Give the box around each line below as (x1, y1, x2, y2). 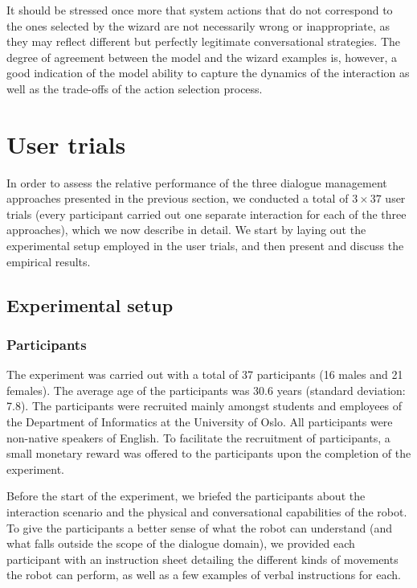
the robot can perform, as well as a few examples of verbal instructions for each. (6, 566, 401, 583)
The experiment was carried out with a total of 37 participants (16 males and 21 (6, 366, 403, 383)
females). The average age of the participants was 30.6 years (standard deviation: (6, 381, 406, 398)
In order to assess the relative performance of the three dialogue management (6, 174, 387, 191)
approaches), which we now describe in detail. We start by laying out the (6, 221, 366, 238)
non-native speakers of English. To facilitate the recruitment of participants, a (6, 429, 390, 446)
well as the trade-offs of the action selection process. (6, 80, 263, 97)
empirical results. (6, 253, 91, 269)
